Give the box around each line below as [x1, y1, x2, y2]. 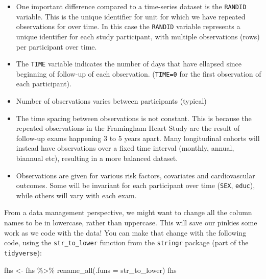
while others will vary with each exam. [16, 190, 137, 200]
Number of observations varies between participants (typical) [16, 96, 207, 106]
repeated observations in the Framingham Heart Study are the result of [16, 123, 240, 133]
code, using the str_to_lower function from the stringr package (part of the [4, 237, 249, 248]
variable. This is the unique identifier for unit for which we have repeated [16, 11, 246, 21]
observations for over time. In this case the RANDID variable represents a [16, 21, 240, 32]
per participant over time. [16, 41, 97, 52]
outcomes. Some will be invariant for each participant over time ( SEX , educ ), [16, 180, 255, 191]
